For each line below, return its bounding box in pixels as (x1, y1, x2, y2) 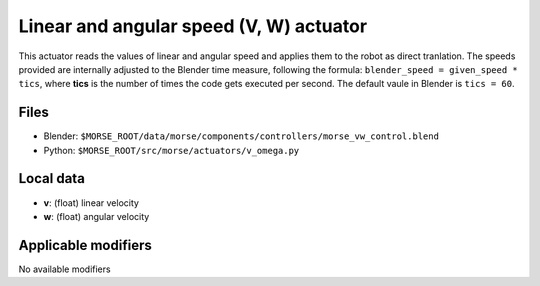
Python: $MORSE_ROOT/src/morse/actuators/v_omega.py (43, 144, 300, 156)
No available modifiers (18, 263, 111, 275)
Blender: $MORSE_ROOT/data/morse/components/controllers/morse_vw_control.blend (43, 130, 440, 142)
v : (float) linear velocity (43, 196, 140, 209)
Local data (18, 170, 85, 187)
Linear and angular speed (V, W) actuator (18, 15, 368, 37)
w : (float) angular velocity (43, 210, 150, 222)
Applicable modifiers (18, 236, 152, 254)
